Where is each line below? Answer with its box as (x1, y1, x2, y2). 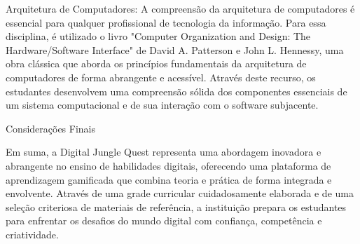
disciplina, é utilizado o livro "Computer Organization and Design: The (6, 29, 311, 43)
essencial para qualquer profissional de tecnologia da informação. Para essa (6, 15, 326, 29)
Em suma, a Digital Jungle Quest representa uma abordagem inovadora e (6, 144, 321, 159)
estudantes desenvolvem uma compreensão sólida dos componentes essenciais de (6, 83, 347, 98)
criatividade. (6, 226, 59, 241)
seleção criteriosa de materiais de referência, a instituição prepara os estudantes (6, 199, 347, 214)
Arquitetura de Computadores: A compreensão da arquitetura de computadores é (6, 1, 355, 15)
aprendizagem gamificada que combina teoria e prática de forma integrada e (6, 172, 332, 187)
